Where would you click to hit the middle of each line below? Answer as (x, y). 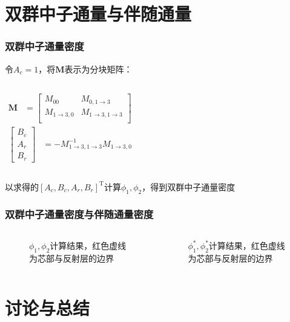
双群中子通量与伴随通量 (98, 14)
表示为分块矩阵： (98, 69)
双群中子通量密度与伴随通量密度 (79, 214)
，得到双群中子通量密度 (189, 186)
